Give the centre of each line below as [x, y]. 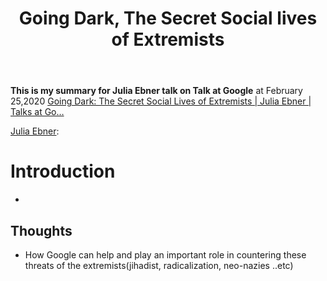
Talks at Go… [37, 112]
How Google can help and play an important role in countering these [165, 254]
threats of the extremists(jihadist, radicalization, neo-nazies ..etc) [159, 265]
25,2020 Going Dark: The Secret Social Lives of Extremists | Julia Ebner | [161, 101]
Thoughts [41, 230]
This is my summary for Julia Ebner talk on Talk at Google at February [156, 91]
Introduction [63, 171]
